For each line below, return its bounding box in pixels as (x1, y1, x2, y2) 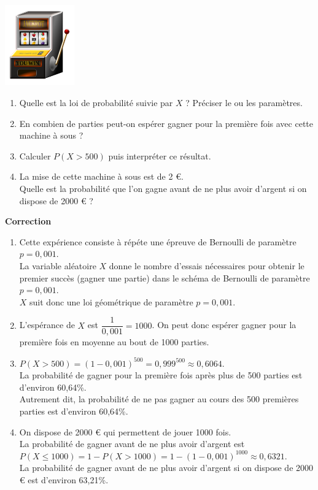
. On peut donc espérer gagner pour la (152, 318, 297, 331)
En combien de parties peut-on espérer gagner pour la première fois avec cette (19, 117, 314, 129)
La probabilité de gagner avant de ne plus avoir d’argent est (19, 437, 245, 450)
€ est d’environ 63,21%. (19, 473, 109, 486)
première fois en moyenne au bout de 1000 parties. (19, 335, 209, 348)
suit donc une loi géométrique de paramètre (29, 295, 193, 308)
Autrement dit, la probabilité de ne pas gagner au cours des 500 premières (19, 392, 299, 405)
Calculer (19, 149, 51, 162)
